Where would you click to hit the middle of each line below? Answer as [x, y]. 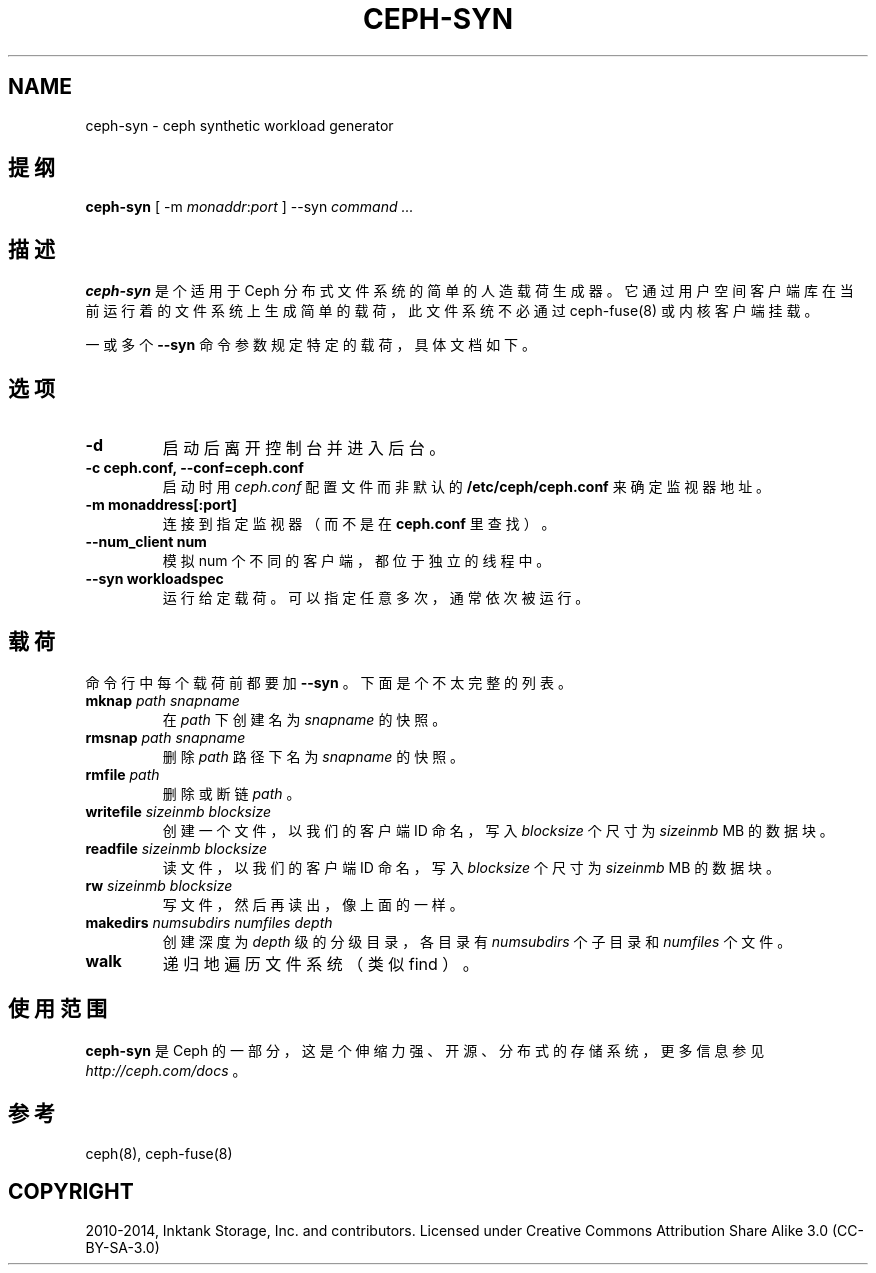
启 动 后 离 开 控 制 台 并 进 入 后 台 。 [304, 448]
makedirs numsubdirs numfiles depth [209, 922]
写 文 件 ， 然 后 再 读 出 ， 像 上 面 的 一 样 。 [313, 904]
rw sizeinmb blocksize [159, 885]
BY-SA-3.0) [122, 1247]
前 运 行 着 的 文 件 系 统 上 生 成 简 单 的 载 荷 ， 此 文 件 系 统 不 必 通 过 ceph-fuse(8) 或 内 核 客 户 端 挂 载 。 [452, 311]
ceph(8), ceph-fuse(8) [159, 1153]
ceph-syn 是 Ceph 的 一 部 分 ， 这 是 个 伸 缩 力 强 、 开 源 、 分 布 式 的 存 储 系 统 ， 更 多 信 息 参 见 [425, 1050]
